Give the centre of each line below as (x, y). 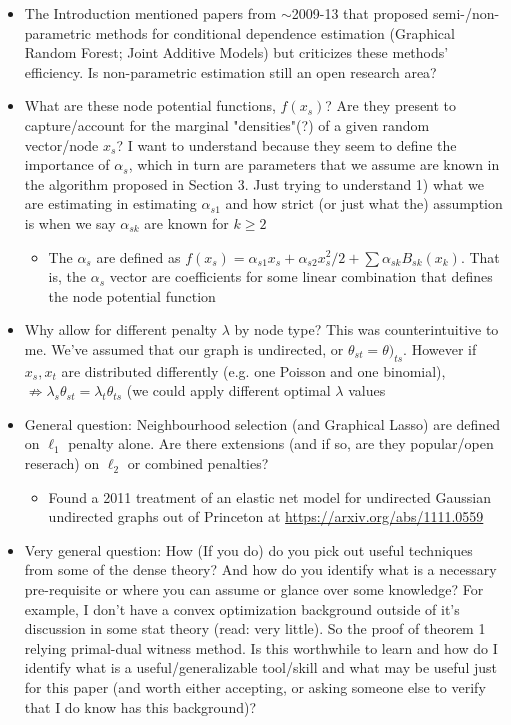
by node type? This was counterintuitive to (366, 329)
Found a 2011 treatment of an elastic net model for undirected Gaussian (270, 496)
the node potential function (132, 295)
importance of (67, 164)
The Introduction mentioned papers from (150, 13)
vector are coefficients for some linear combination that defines (301, 276)
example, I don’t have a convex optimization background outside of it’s (242, 608)
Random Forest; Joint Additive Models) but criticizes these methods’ (236, 52)
